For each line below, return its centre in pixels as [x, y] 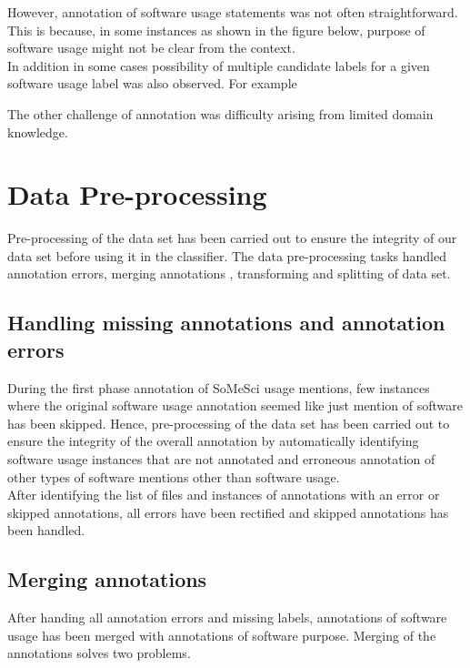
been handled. [46, 530]
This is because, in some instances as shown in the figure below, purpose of [216, 30]
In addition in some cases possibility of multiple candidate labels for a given [219, 65]
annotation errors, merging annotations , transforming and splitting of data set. [229, 273]
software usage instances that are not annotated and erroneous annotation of [221, 459]
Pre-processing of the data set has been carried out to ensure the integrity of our [232, 238]
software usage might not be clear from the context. [151, 48]
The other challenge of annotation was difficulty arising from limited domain [220, 113]
